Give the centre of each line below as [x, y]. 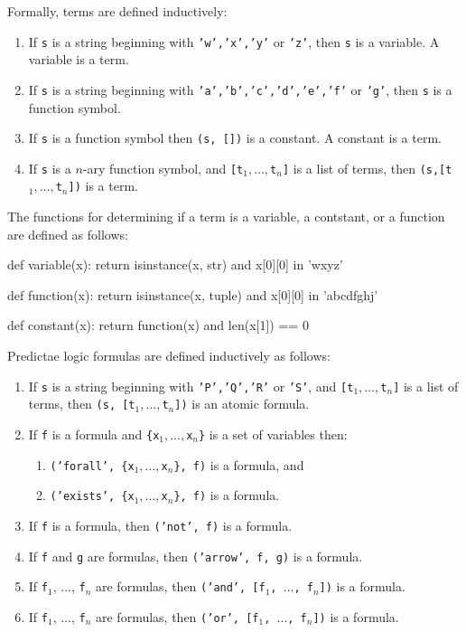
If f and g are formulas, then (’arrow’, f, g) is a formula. [196, 556]
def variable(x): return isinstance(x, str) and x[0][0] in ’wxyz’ [175, 264]
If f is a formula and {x [94, 434]
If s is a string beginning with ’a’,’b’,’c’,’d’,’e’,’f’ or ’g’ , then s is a [240, 89]
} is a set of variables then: [273, 434]
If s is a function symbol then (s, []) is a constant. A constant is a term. [235, 138]
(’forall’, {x [92, 466]
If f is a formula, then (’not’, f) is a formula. [160, 525]
